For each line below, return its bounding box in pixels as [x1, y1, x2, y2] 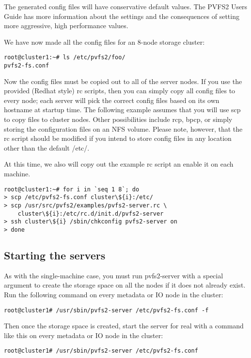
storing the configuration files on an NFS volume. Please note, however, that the [4, 123, 243, 134]
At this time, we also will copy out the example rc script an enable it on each [4, 159, 234, 169]
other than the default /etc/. [4, 142, 90, 153]
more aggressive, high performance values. [4, 20, 128, 31]
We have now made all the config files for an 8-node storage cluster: [4, 36, 205, 47]
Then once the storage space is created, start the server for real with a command [4, 321, 244, 331]
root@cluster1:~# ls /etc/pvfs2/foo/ [4, 54, 125, 61]
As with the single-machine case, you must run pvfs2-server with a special [4, 270, 223, 280]
